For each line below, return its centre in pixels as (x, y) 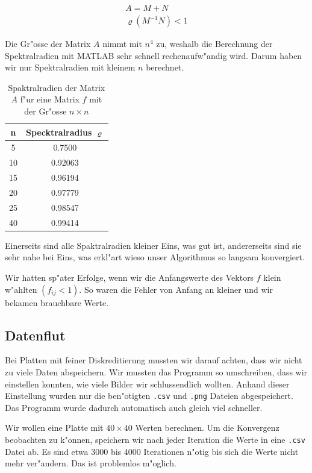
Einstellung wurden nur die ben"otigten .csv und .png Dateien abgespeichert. (149, 396)
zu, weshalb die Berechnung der (214, 44)
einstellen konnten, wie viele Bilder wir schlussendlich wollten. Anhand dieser (147, 384)
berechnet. (165, 67)
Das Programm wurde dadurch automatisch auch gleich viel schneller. (134, 407)
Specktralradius (59, 132)
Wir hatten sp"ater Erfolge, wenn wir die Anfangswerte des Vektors (129, 277)
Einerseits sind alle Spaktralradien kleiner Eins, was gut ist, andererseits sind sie (153, 245)
